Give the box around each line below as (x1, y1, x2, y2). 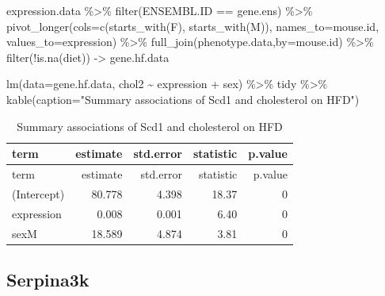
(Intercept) (12, 185, 65, 202)
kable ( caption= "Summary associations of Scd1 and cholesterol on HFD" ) (6, 90, 360, 107)
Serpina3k (6, 267, 90, 292)
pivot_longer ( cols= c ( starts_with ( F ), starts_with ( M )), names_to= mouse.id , (6, 17, 379, 34)
